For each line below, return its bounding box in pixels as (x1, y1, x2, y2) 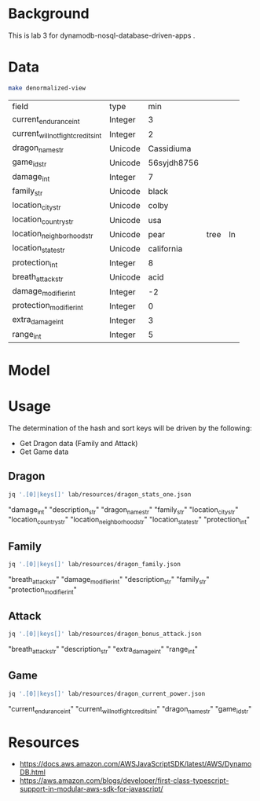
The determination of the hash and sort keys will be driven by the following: (8, 423, 253, 433)
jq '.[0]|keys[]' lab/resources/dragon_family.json (8, 560, 181, 568)
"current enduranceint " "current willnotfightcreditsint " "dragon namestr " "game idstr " (8, 704, 252, 715)
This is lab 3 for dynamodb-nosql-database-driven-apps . (8, 31, 196, 40)
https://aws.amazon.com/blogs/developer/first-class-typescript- (19, 776, 229, 785)
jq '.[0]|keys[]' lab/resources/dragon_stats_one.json (8, 490, 192, 499)
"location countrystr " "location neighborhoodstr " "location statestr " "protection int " (8, 515, 250, 526)
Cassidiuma (148, 143, 192, 154)
